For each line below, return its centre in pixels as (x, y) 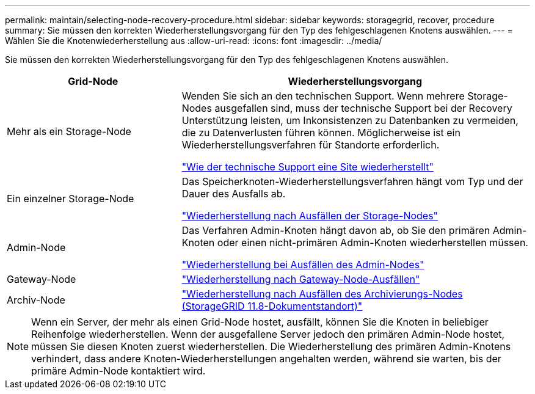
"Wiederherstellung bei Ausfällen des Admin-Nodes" (303, 264)
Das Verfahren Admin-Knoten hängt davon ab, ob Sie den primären (336, 230)
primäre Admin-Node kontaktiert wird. (118, 371)
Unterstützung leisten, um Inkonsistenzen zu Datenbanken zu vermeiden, (350, 120)
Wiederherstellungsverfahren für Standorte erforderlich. (311, 145)
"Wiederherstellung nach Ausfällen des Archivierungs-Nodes (322, 294)
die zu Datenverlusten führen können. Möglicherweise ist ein (321, 133)
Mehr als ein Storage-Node (69, 131)
